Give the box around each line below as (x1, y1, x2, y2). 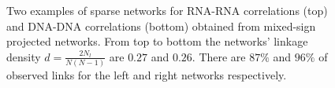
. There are (192, 48, 246, 64)
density (6, 48, 41, 64)
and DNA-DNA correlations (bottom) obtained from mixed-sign (6, 17, 316, 34)
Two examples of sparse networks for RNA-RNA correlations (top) (6, 2, 328, 18)
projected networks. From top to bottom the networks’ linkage (6, 33, 308, 49)
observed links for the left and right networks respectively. (6, 67, 287, 83)
